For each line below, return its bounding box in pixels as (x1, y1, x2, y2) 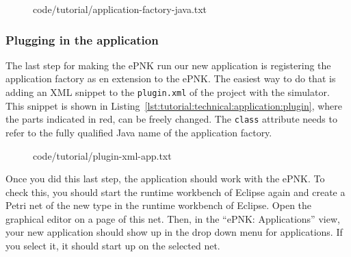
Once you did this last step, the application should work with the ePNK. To (5, 171, 325, 186)
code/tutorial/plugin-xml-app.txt (33, 148, 172, 162)
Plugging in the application (5, 31, 159, 48)
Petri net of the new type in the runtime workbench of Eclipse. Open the (5, 198, 312, 212)
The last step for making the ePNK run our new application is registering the (5, 58, 331, 72)
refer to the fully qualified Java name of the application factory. (5, 125, 272, 139)
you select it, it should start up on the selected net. (5, 238, 220, 253)
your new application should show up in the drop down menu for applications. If (5, 225, 343, 239)
